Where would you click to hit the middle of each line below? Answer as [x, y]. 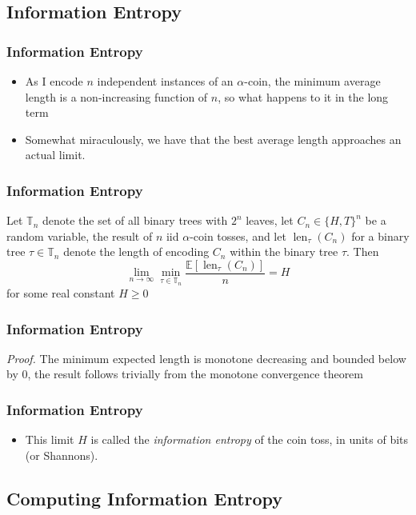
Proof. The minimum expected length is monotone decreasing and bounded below [206, 358]
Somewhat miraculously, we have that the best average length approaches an [213, 139]
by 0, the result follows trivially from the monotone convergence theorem [185, 374]
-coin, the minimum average [312, 81]
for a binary [380, 236]
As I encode [54, 81]
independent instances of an [165, 81]
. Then [363, 252]
